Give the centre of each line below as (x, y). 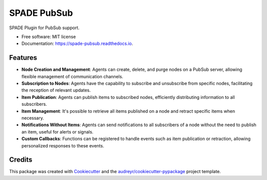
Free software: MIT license (49, 37)
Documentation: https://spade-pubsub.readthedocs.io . (77, 44)
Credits (21, 160)
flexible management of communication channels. (72, 76)
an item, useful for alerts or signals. (57, 132)
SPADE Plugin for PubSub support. (44, 28)
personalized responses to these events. (63, 145)
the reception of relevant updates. (56, 90)
